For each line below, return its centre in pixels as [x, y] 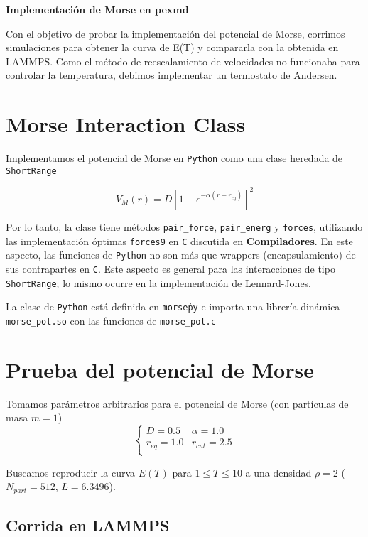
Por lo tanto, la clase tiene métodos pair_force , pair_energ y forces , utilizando [184, 226]
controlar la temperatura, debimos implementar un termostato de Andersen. [172, 75]
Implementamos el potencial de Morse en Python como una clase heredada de [174, 158]
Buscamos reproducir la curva [71, 472]
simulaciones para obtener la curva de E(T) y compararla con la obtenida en [172, 47]
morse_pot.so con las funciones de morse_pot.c [111, 320]
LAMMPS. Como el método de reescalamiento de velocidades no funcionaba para [183, 61]
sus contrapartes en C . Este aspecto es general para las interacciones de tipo [171, 268]
